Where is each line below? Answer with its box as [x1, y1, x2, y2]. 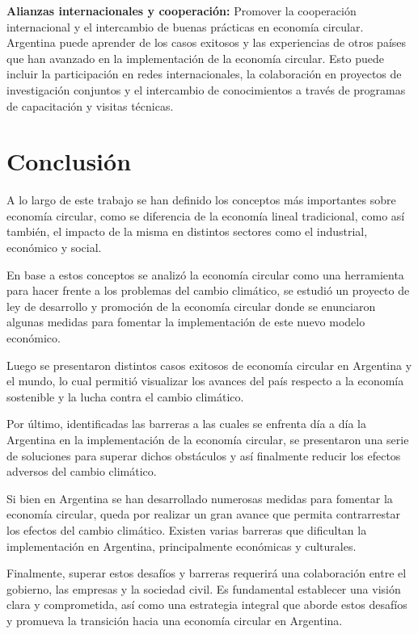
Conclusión [6, 145, 132, 178]
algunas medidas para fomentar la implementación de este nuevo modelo [6, 313, 365, 330]
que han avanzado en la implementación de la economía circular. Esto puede [6, 49, 384, 66]
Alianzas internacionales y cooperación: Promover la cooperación [6, 2, 357, 19]
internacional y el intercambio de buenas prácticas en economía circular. [6, 18, 364, 35]
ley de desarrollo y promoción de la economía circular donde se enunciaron [6, 297, 376, 314]
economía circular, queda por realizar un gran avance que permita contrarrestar [6, 506, 401, 523]
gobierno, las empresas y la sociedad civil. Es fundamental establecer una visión [6, 580, 401, 597]
